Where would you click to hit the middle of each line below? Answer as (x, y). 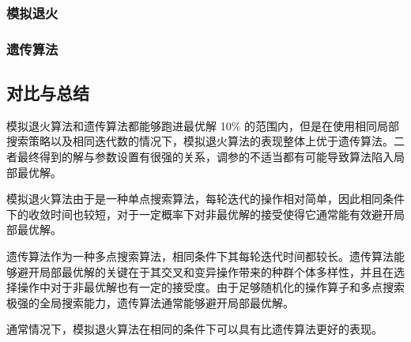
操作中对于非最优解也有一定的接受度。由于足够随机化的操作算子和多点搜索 (211, 287)
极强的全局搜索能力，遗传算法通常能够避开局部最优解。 (150, 302)
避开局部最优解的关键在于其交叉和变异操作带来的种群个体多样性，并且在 (205, 271)
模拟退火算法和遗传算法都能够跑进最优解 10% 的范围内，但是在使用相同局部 (203, 125)
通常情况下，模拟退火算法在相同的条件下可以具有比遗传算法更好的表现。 (194, 329)
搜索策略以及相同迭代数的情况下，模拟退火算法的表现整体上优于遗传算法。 (200, 141)
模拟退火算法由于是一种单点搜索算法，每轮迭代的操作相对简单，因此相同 (194, 199)
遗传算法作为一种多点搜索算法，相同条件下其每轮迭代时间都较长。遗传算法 (200, 256)
